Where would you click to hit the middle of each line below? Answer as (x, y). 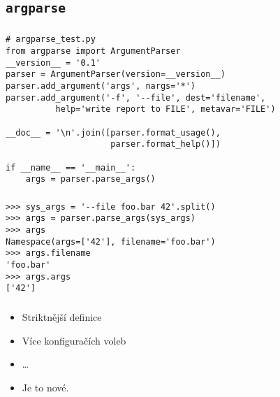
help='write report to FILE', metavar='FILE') (165, 109)
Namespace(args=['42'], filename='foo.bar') (111, 241)
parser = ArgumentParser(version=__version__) (116, 74)
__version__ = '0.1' (53, 63)
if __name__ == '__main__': (71, 167)
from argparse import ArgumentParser (93, 51)
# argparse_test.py (51, 39)
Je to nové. (45, 387)
